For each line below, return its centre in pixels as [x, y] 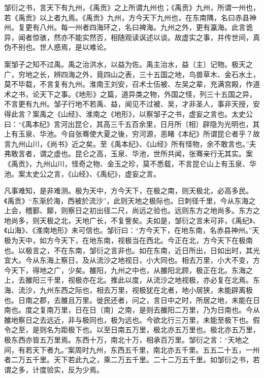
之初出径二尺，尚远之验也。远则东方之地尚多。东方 [167, 210]
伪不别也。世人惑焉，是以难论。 [57, 47]
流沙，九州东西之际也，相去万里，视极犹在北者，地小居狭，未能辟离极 [135, 290]
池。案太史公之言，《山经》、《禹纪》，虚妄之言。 [82, 173]
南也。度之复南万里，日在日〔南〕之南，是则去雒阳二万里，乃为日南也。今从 [132, 310]
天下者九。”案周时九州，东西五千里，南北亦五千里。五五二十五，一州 [146, 349]
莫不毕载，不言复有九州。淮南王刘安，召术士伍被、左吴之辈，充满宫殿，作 [128, 84]
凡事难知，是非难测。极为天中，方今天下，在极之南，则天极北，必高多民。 [128, 191]
